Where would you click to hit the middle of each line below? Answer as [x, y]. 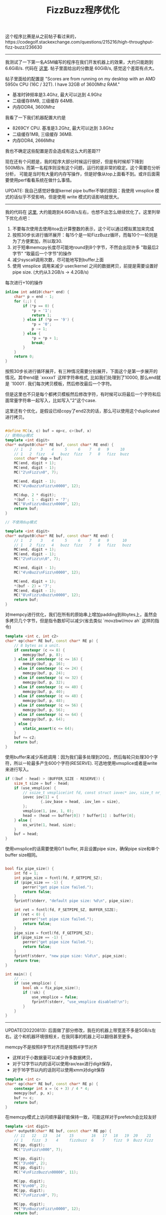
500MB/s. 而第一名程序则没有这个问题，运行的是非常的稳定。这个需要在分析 [83, 168]
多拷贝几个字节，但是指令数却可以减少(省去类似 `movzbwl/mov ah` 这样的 [80, 621]
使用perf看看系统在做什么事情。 [42, 180]
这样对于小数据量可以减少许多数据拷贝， [53, 1058]
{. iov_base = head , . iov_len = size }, [80, 802]
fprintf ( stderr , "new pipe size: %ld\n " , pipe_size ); [70, 956]
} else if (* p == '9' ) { [48, 320]
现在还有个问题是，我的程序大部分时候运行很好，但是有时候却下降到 [74, 162]
